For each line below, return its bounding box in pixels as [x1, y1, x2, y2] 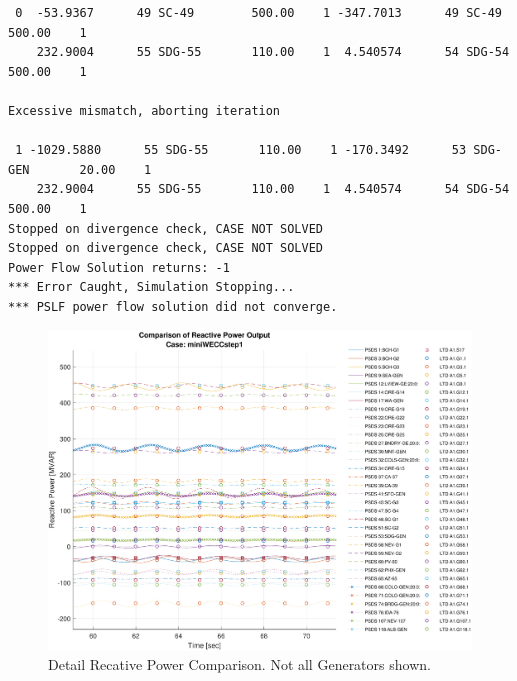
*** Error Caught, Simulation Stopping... [8, 280, 295, 295]
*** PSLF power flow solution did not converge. [8, 299, 338, 314]
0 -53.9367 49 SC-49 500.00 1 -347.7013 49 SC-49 [15, 6, 502, 20]
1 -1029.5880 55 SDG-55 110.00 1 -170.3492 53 [15, 143, 467, 158]
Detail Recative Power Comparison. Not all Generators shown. [48, 654, 431, 675]
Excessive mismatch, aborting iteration [8, 103, 281, 118]
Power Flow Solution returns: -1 [8, 260, 230, 275]
